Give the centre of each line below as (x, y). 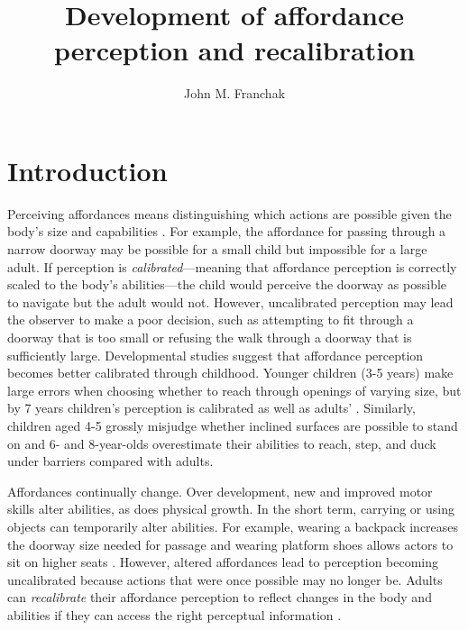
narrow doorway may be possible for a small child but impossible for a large (217, 249)
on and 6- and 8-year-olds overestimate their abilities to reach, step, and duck (222, 443)
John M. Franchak (234, 93)
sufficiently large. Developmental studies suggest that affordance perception (216, 355)
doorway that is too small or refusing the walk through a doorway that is (210, 337)
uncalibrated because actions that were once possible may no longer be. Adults (225, 579)
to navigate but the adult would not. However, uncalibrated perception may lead (230, 301)
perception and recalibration (234, 50)
